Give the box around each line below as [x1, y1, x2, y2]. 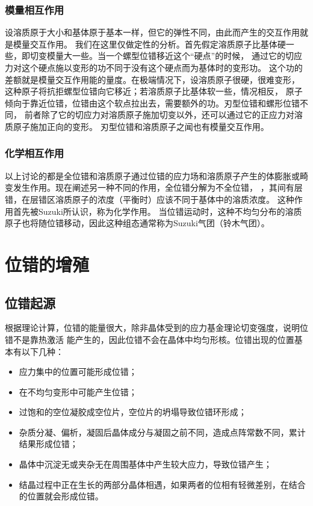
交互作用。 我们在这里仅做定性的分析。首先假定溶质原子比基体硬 [29, 37, 286, 50]
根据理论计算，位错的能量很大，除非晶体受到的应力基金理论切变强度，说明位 [5, 321, 308, 334]
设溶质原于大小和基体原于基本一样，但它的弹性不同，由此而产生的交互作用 [5, 26, 300, 39]
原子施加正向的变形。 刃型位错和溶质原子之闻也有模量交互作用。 [13, 120, 269, 132]
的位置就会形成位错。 [19, 490, 104, 502]
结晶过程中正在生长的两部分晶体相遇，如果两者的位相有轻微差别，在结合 [19, 478, 306, 490]
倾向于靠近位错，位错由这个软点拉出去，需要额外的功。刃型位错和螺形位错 [5, 96, 300, 109]
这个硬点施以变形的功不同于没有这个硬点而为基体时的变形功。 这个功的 [21, 61, 303, 73]
